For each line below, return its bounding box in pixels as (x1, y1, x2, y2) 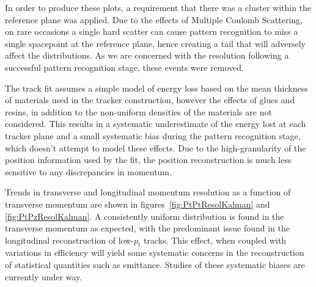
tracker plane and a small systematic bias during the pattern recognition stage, (5, 129, 301, 142)
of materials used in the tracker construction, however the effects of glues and (5, 93, 295, 106)
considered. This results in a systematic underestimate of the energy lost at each (5, 117, 306, 130)
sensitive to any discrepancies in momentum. (5, 165, 172, 178)
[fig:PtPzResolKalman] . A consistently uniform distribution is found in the (5, 209, 284, 222)
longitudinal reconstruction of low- (5, 233, 134, 246)
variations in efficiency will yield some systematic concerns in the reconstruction (5, 246, 304, 259)
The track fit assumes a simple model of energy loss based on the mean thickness (5, 81, 308, 94)
